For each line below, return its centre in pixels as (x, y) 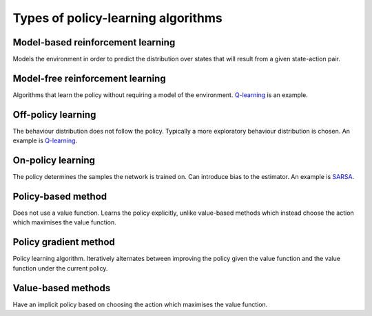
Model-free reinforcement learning (89, 78)
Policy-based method (60, 196)
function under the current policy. (60, 268)
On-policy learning (54, 161)
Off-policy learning (54, 115)
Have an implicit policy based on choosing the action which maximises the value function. (140, 304)
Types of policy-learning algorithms (118, 18)
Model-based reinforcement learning (94, 42)
